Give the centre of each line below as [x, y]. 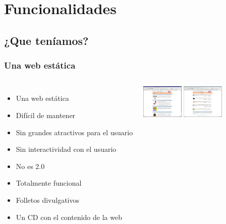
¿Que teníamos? [46, 40]
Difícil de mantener [46, 115]
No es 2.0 [30, 166]
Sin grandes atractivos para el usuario [74, 132]
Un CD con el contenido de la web [69, 217]
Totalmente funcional [49, 183]
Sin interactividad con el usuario [66, 149]
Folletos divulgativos [47, 200]
